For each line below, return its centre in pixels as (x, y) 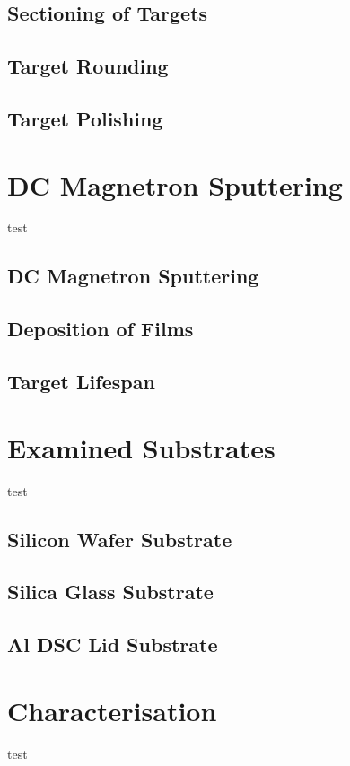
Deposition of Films (101, 329)
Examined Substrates (141, 447)
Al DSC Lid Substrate (113, 644)
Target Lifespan (81, 382)
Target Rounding (88, 66)
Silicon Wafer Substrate (120, 539)
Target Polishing (85, 118)
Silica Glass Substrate (110, 592)
